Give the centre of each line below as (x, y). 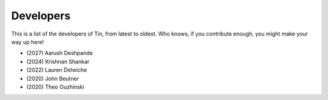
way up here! (28, 42)
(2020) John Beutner (53, 78)
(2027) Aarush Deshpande (60, 53)
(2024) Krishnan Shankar (58, 61)
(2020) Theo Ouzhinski (55, 87)
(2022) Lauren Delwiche (57, 70)
